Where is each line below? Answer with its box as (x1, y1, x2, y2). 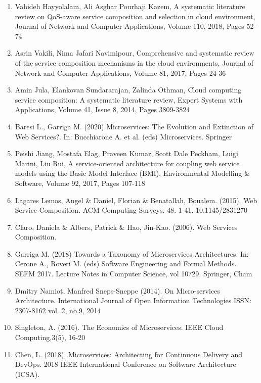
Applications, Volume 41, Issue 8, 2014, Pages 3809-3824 (15, 104, 190, 115)
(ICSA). (15, 368, 40, 379)
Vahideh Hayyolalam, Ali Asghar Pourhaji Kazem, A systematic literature (15, 1, 245, 11)
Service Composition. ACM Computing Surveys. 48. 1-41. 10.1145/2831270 (15, 205, 247, 215)
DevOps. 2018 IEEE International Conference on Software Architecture (15, 359, 236, 369)
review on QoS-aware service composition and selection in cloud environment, (15, 11, 255, 21)
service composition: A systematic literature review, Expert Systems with (15, 94, 243, 105)
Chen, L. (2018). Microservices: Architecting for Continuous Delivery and (15, 349, 243, 359)
